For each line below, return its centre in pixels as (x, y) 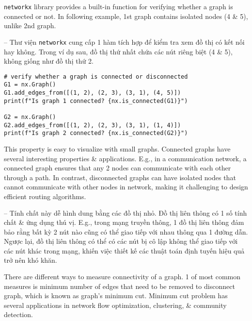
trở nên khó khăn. (31, 260)
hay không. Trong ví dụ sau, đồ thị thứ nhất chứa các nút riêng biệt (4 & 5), (118, 51)
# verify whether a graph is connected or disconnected (96, 76)
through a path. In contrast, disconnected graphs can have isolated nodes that (120, 177)
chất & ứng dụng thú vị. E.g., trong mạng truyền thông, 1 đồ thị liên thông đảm (124, 222)
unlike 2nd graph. (30, 25)
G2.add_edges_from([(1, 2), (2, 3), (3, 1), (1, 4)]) (93, 125)
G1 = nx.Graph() (30, 85)
